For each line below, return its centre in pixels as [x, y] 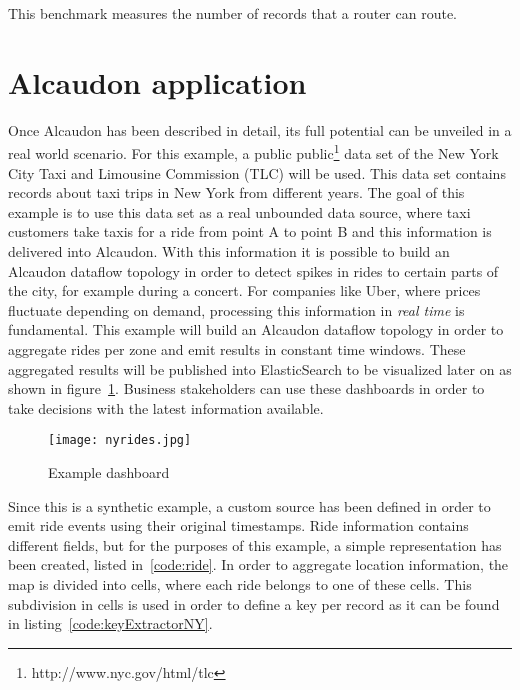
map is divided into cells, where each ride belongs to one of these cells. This [240, 583]
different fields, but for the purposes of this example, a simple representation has [255, 544]
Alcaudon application [157, 81]
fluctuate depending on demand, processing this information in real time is [236, 309]
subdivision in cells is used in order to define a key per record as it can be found [254, 603]
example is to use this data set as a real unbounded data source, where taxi [239, 211]
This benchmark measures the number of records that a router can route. [232, 13]
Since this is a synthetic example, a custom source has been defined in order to [249, 505]
